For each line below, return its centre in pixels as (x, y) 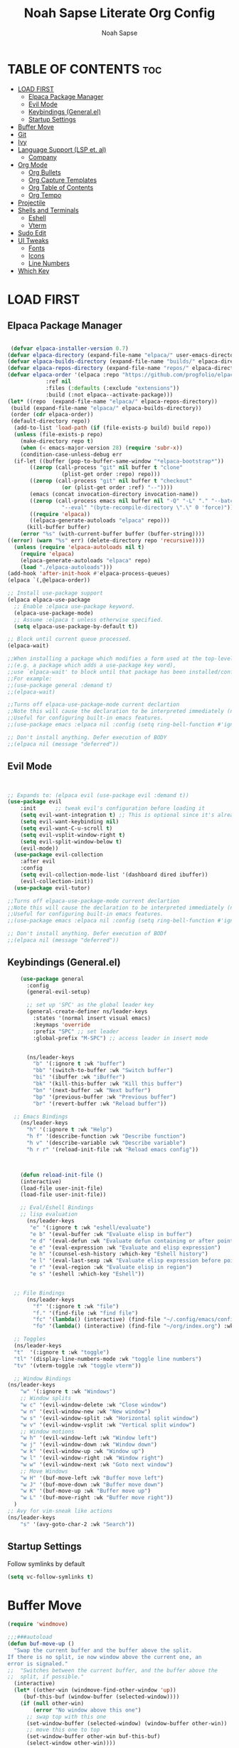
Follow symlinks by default (46, 1563)
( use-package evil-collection (58, 855)
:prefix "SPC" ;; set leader (76, 1032)
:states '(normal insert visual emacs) (92, 1018)
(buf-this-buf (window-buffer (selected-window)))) (101, 1697)
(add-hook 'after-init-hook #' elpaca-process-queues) (89, 574)
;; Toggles (30, 1339)
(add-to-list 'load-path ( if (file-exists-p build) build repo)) (113, 428)
